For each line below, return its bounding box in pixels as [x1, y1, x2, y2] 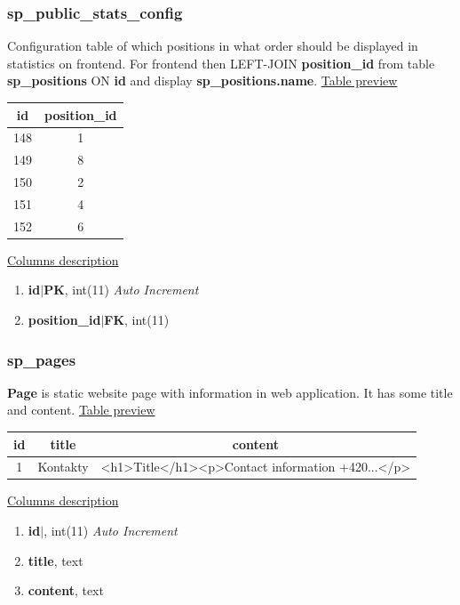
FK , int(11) [104, 311, 170, 328]
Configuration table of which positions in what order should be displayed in [7, 36, 418, 55]
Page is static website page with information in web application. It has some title [7, 383, 453, 401]
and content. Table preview [7, 400, 155, 419]
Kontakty [37, 457, 89, 476]
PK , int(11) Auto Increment [44, 280, 199, 299]
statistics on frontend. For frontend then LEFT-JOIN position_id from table [7, 53, 435, 72]
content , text [28, 581, 104, 600]
